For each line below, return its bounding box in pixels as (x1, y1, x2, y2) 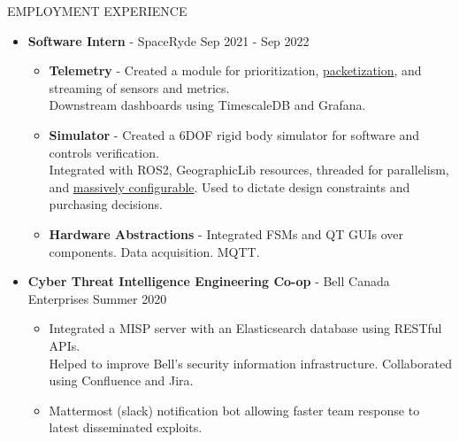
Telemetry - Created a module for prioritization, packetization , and (49, 61, 422, 80)
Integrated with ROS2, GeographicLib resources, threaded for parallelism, (49, 160, 449, 179)
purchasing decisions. (49, 195, 163, 213)
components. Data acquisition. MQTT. (49, 242, 260, 260)
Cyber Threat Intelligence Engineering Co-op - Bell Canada (27, 272, 390, 291)
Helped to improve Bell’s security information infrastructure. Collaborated (49, 353, 452, 372)
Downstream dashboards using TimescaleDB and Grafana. (49, 96, 366, 114)
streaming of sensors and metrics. (49, 78, 230, 97)
